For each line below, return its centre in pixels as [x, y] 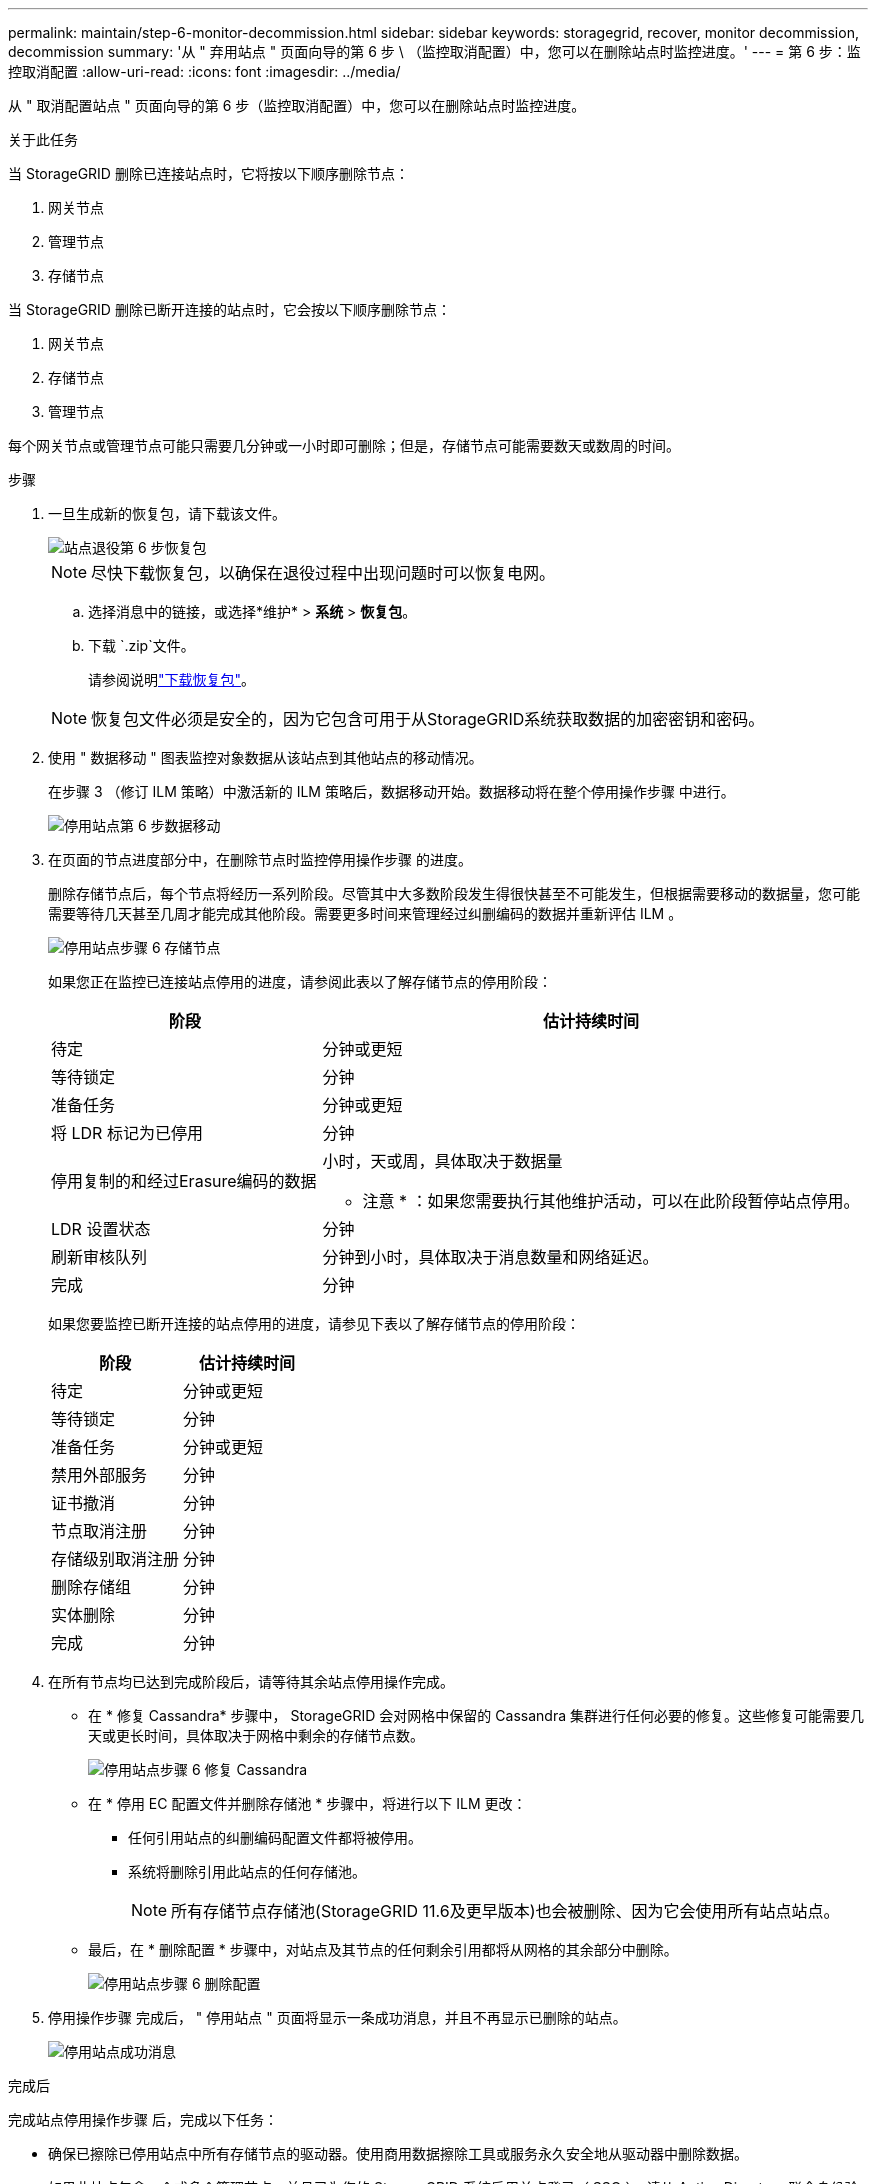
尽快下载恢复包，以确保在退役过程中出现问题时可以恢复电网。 [323, 573]
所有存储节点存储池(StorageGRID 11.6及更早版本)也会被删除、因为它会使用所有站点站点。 [505, 1911]
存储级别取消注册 [115, 1559]
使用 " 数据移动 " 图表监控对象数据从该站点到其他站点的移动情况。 [265, 757]
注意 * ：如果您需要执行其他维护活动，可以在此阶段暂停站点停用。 [611, 1201]
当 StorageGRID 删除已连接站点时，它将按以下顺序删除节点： [208, 173]
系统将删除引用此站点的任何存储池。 [247, 1871]
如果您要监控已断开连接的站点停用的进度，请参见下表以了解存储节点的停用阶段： [314, 1323]
